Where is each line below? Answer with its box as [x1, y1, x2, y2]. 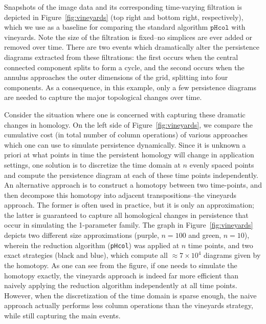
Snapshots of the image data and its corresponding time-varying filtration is [4, 2, 242, 12]
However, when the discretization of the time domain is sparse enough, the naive [4, 290, 257, 300]
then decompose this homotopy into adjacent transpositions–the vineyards [4, 189, 237, 200]
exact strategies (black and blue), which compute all [4, 250, 168, 260]
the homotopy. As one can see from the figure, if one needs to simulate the [4, 259, 237, 270]
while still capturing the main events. [4, 310, 121, 320]
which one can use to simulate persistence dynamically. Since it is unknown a [4, 139, 246, 150]
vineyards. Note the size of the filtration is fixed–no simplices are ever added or [4, 31, 253, 42]
